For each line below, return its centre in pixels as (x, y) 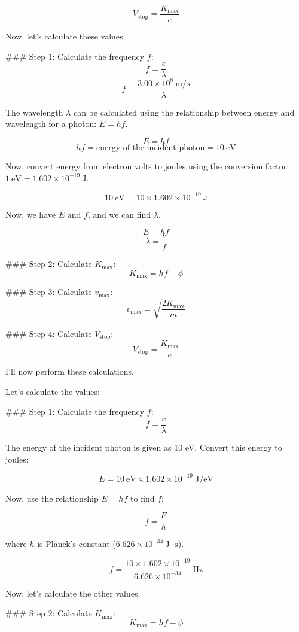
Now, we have (30, 214)
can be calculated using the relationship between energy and (184, 112)
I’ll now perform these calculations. (70, 371)
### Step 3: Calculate (49, 292)
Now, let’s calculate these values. (65, 36)
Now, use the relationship (52, 498)
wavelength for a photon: (51, 124)
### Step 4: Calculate (49, 333)
